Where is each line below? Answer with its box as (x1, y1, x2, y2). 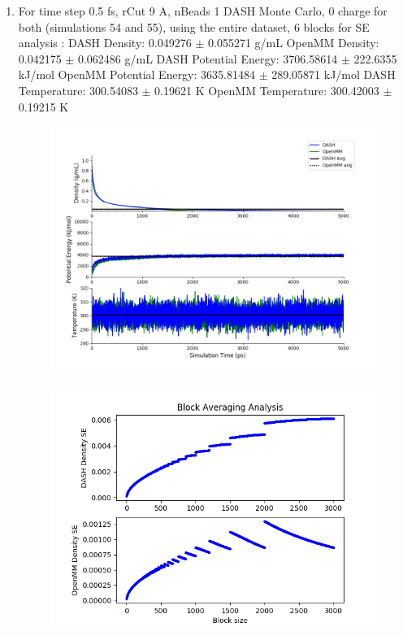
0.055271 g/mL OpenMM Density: (207, 34, 379, 51)
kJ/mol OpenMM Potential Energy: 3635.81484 (18, 66, 255, 83)
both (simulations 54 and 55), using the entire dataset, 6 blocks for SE (18, 18, 370, 35)
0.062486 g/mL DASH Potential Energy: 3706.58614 (77, 50, 338, 67)
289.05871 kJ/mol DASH (271, 66, 396, 83)
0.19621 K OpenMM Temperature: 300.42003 (154, 81, 379, 98)
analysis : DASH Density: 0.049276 (18, 34, 192, 51)
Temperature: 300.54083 (18, 81, 138, 98)
